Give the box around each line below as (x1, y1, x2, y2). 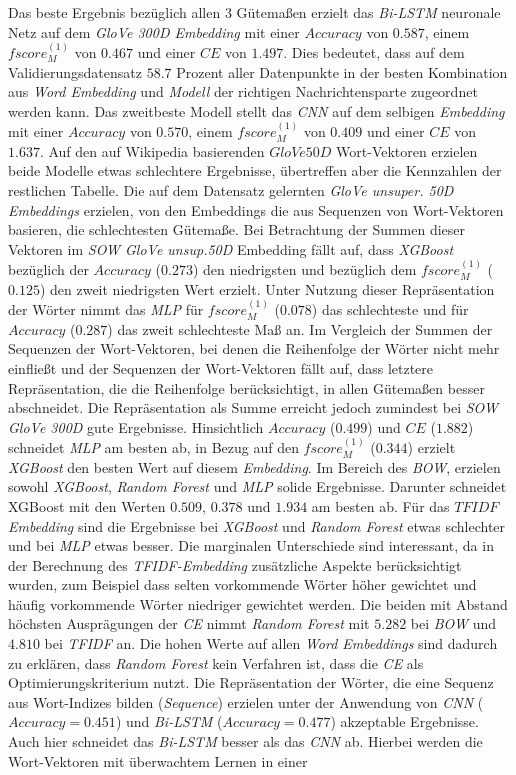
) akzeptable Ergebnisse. (330, 711, 479, 732)
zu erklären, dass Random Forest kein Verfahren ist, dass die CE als (8, 652, 424, 673)
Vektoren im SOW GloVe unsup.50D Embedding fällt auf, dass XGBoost (8, 238, 454, 259)
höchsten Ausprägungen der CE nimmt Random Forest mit (8, 613, 370, 634)
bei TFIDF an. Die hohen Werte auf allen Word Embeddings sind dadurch (44, 633, 498, 654)
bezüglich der (8, 259, 89, 280)
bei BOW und (410, 613, 496, 634)
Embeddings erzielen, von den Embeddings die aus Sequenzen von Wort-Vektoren (8, 199, 504, 220)
